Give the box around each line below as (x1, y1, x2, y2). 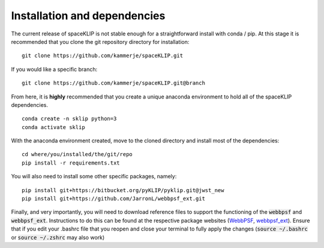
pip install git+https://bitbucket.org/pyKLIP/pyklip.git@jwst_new (22, 187, 224, 193)
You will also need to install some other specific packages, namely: (11, 173, 177, 180)
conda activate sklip (22, 124, 85, 130)
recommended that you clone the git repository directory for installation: (11, 38, 190, 45)
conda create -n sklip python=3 (22, 115, 117, 122)
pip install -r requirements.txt (22, 159, 120, 166)
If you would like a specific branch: (11, 65, 98, 73)
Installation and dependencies (11, 9, 166, 22)
